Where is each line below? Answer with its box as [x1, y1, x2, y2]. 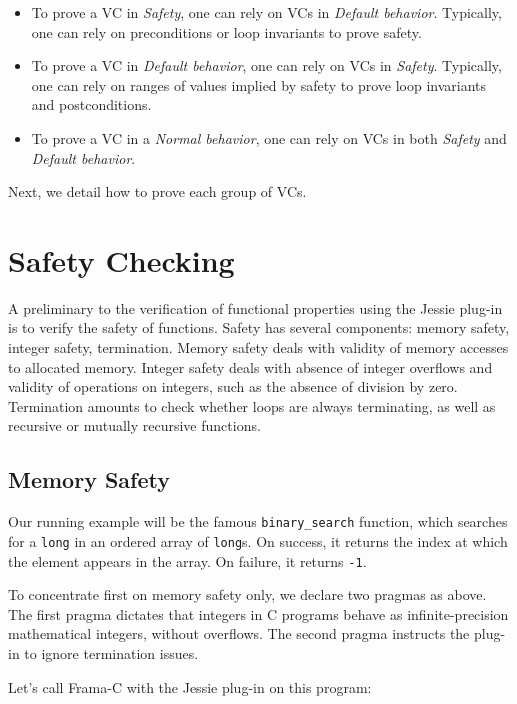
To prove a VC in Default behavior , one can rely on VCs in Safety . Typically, [31, 55, 502, 76]
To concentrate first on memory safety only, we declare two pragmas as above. [8, 584, 487, 605]
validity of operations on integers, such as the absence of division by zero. [8, 376, 458, 397]
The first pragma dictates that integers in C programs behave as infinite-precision [8, 603, 509, 624]
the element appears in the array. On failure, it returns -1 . [8, 550, 367, 571]
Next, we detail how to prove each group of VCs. [8, 181, 307, 202]
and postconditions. [31, 94, 152, 115]
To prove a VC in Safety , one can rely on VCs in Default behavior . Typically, [31, 2, 502, 22]
